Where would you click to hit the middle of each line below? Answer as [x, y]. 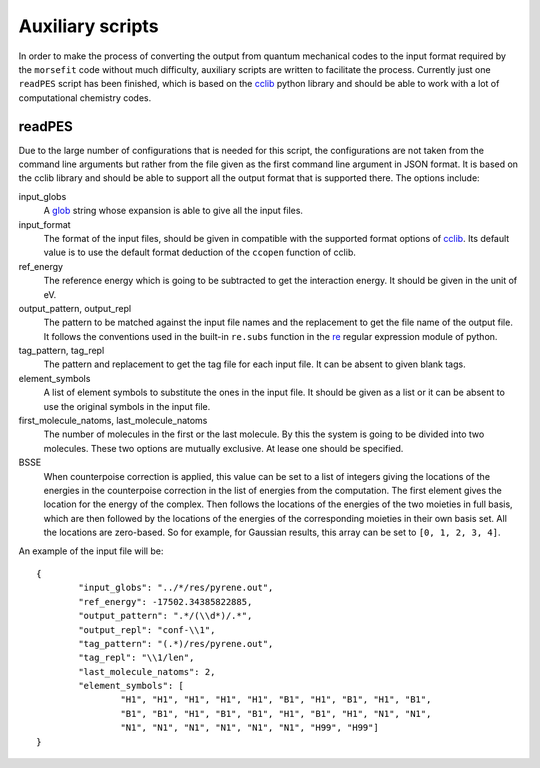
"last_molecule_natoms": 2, [147, 671]
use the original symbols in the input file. [127, 406]
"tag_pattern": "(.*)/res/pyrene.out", [176, 643]
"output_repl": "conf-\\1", [147, 629]
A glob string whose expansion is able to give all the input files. [173, 211]
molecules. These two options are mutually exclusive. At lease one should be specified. [223, 448]
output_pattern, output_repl [75, 308]
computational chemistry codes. [85, 97]
